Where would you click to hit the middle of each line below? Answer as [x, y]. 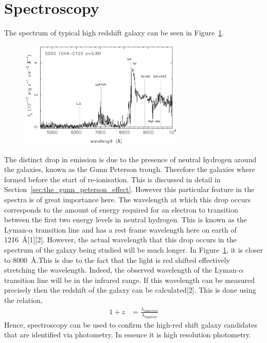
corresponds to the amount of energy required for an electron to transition [121, 209]
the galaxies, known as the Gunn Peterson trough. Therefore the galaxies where [130, 169]
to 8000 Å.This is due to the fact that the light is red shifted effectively [117, 260]
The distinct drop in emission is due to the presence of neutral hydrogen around [130, 159]
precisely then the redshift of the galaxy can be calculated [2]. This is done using [130, 290]
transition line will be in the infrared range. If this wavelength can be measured [129, 280]
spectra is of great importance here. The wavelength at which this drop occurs [128, 199]
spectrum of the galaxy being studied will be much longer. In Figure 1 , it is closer [134, 250]
